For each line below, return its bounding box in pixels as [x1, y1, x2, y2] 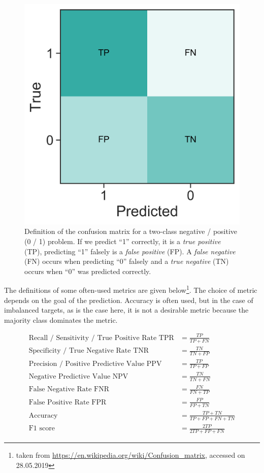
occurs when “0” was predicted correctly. [24, 265, 151, 276]
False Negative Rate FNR [28, 386, 109, 393]
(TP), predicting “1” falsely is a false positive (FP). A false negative [24, 246, 236, 256]
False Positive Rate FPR [28, 398, 107, 406]
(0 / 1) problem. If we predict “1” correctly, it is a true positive [24, 235, 221, 246]
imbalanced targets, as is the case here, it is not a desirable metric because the [4, 305, 249, 315]
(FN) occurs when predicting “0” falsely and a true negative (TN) [24, 256, 229, 266]
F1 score [28, 425, 55, 432]
